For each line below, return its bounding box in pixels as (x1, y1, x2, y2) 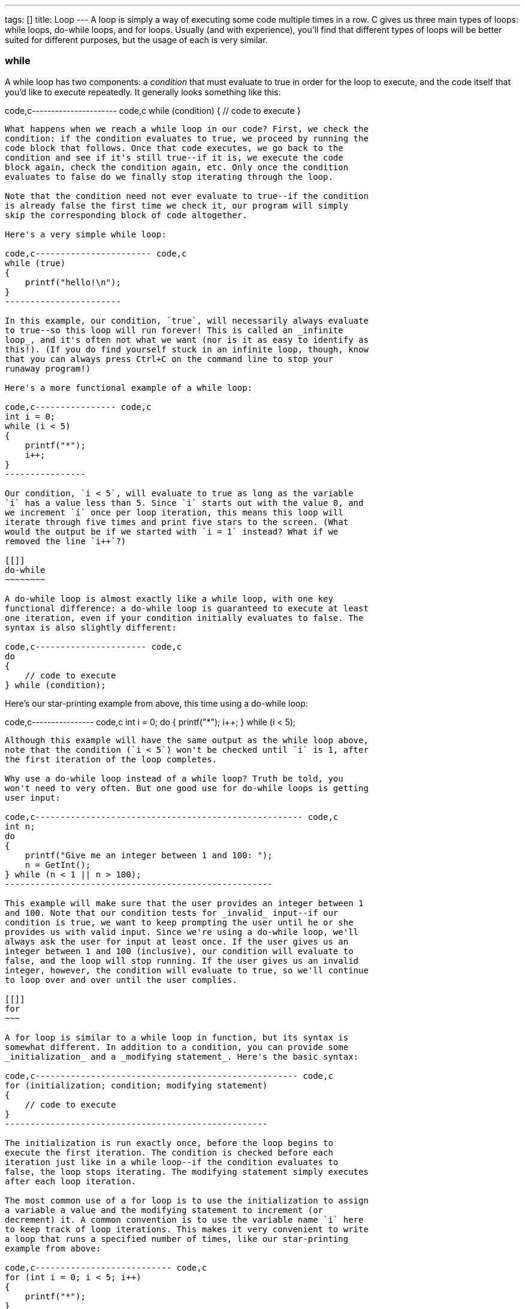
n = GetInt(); (25, 859, 91, 870)
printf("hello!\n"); (25, 277, 121, 287)
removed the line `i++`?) (5, 536, 126, 546)
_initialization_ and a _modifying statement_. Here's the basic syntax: (5, 1051, 359, 1061)
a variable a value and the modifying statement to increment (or (5, 1205, 324, 1215)
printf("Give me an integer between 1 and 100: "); (25, 850, 273, 860)
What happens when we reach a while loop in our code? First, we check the (5, 123, 369, 134)
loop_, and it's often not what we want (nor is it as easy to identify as (5, 334, 369, 345)
